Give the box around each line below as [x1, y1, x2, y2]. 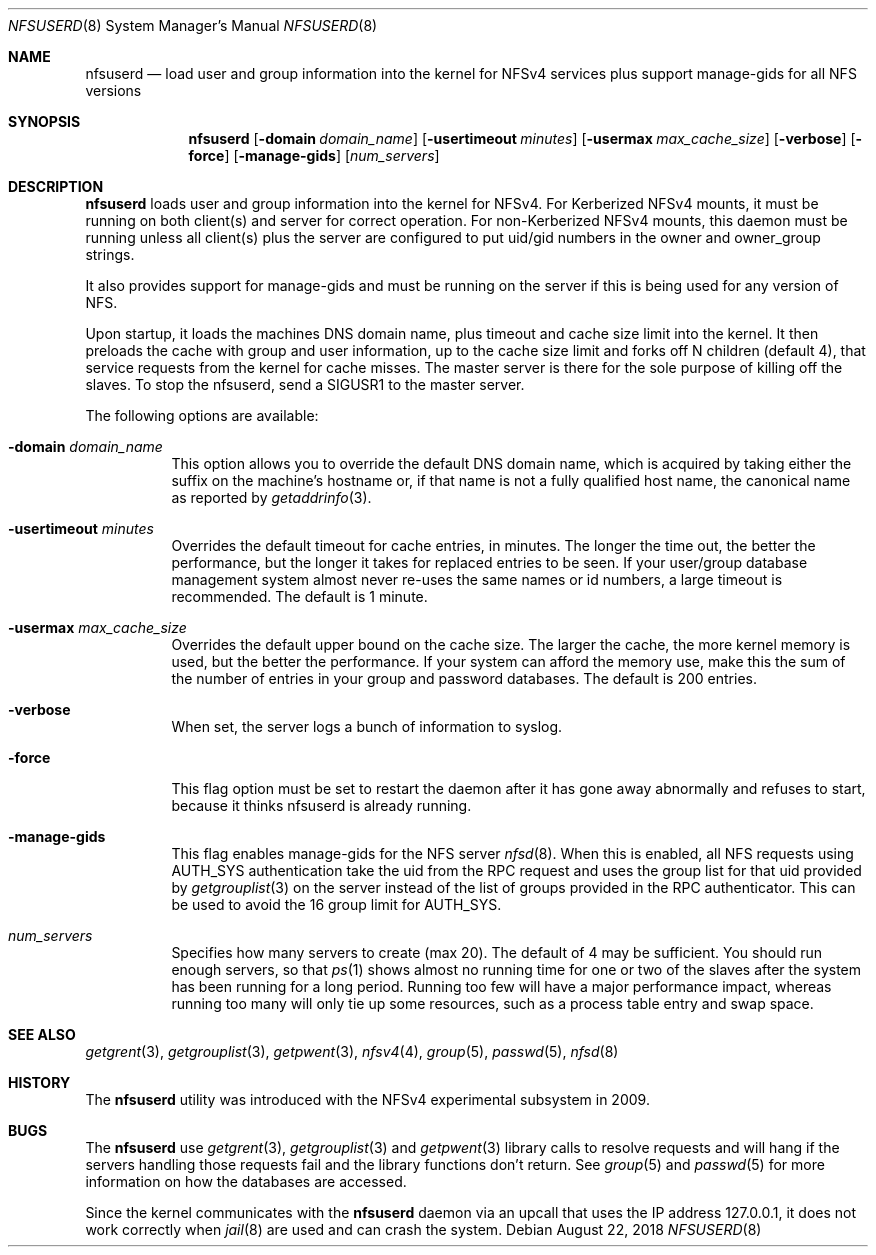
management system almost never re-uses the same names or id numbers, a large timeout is [171, 571, 783, 588]
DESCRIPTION [8, 178, 104, 195]
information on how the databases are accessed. [85, 1173, 407, 1190]
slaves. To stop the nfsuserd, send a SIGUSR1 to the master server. [85, 376, 525, 393]
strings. [85, 246, 135, 263]
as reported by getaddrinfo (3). [171, 489, 372, 506]
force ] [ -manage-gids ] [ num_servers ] [188, 147, 440, 164]
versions [85, 82, 142, 99]
